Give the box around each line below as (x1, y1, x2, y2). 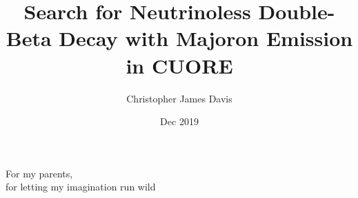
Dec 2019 (160, 114, 199, 129)
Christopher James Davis (126, 91, 232, 105)
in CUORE (126, 51, 233, 79)
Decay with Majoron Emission (59, 24, 353, 52)
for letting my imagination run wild (6, 179, 156, 194)
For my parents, (6, 166, 73, 180)
